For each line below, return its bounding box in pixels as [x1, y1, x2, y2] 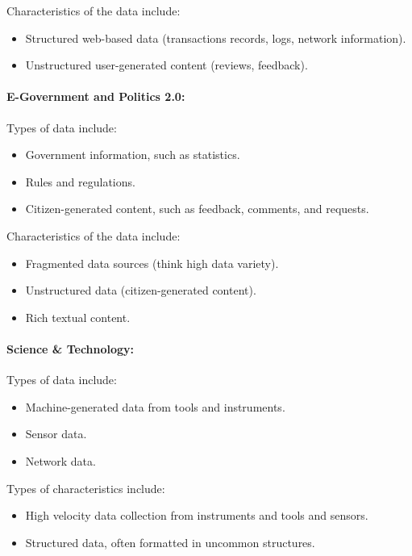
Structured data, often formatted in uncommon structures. [25, 533, 315, 550]
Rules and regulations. [25, 173, 135, 190]
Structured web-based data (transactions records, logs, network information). [25, 29, 406, 46]
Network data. [25, 452, 96, 469]
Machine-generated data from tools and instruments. [25, 398, 285, 415]
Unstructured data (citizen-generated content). [25, 282, 256, 299]
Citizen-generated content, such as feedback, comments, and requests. [25, 200, 369, 217]
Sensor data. [25, 425, 87, 442]
